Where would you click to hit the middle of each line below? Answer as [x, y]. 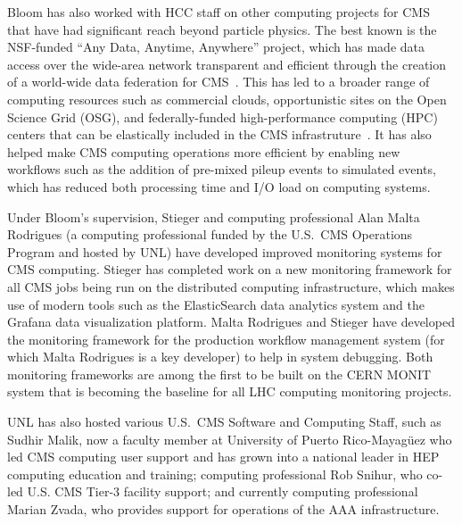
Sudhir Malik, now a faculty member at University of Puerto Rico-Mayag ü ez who [230, 439]
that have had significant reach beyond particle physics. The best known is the [222, 29]
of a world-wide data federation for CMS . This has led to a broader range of [219, 82]
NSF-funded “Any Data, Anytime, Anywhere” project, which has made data [216, 47]
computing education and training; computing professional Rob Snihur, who [215, 474]
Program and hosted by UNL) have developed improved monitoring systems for [225, 251]
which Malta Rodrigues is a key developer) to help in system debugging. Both [220, 357]
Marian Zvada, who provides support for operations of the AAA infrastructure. [223, 509]
